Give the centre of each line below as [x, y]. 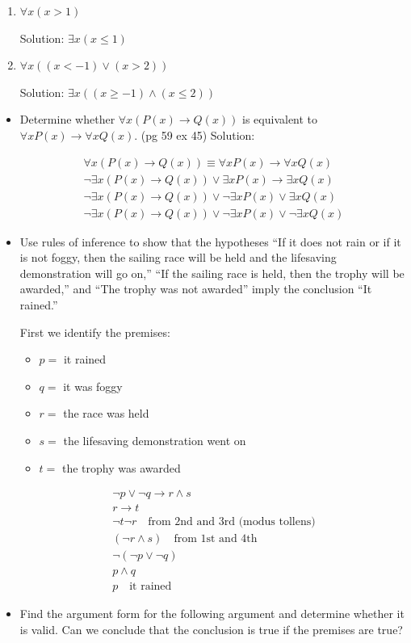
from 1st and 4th [216, 539]
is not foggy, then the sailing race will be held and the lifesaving [178, 257]
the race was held [106, 413]
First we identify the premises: [95, 332]
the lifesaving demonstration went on [155, 441]
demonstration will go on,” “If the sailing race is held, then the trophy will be [212, 273]
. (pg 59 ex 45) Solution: [195, 134]
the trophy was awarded [121, 467]
